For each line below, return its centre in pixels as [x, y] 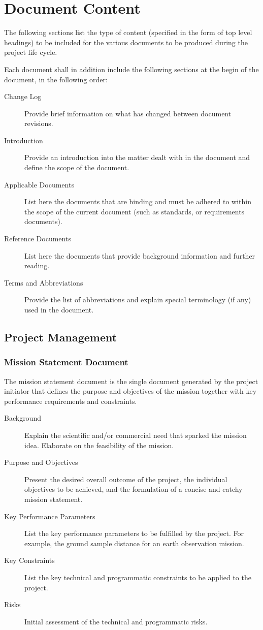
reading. [37, 265]
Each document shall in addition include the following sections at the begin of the [131, 69]
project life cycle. [31, 52]
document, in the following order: [56, 79]
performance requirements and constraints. [71, 401]
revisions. [39, 123]
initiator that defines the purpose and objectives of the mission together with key [130, 391]
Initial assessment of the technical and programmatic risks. [116, 621]
